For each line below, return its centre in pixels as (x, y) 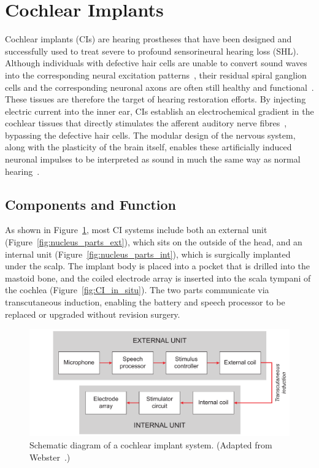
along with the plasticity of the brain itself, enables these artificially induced (148, 147)
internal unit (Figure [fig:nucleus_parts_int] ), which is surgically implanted (148, 254)
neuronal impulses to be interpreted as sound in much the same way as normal (153, 159)
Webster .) (50, 457)
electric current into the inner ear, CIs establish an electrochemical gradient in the (159, 111)
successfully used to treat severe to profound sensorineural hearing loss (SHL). (152, 51)
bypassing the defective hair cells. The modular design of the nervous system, (150, 135)
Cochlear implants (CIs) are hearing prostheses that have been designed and (148, 39)
